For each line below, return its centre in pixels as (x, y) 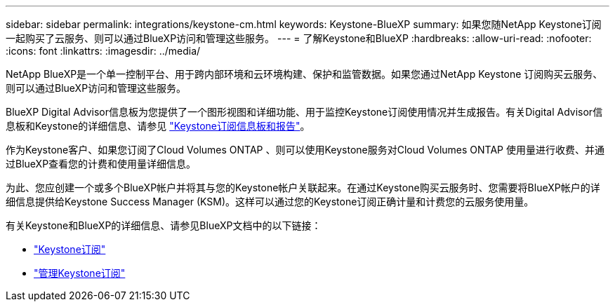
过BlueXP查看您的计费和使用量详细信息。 (101, 164)
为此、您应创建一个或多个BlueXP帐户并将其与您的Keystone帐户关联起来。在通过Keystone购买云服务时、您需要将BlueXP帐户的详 (303, 187)
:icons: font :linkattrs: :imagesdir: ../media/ (103, 51)
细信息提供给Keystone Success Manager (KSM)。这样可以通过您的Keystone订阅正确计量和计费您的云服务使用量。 (270, 202)
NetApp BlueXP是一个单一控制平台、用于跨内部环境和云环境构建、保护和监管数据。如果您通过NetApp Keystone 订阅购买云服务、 (304, 74)
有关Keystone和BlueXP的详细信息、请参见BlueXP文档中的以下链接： (164, 225)
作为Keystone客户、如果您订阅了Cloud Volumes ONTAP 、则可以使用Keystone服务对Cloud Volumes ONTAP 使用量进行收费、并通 (305, 150)
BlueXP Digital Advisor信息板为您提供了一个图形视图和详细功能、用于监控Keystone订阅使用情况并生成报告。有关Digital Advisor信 (304, 112)
